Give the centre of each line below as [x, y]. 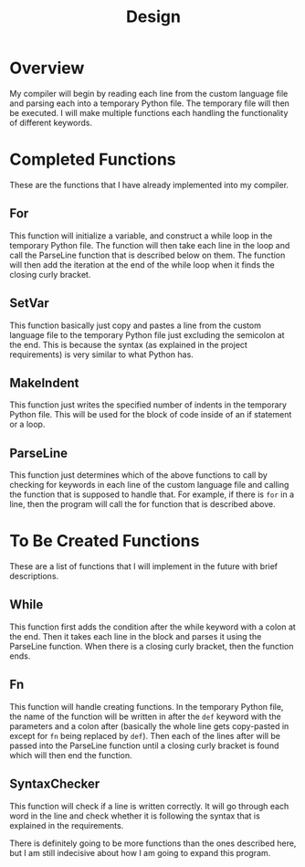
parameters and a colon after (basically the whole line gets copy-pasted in [149, 726]
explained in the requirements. [67, 825]
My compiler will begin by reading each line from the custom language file [149, 93]
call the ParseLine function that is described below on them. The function [147, 255]
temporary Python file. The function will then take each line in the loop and [150, 245]
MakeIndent [44, 382]
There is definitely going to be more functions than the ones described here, [153, 843]
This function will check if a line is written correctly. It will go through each [149, 806]
